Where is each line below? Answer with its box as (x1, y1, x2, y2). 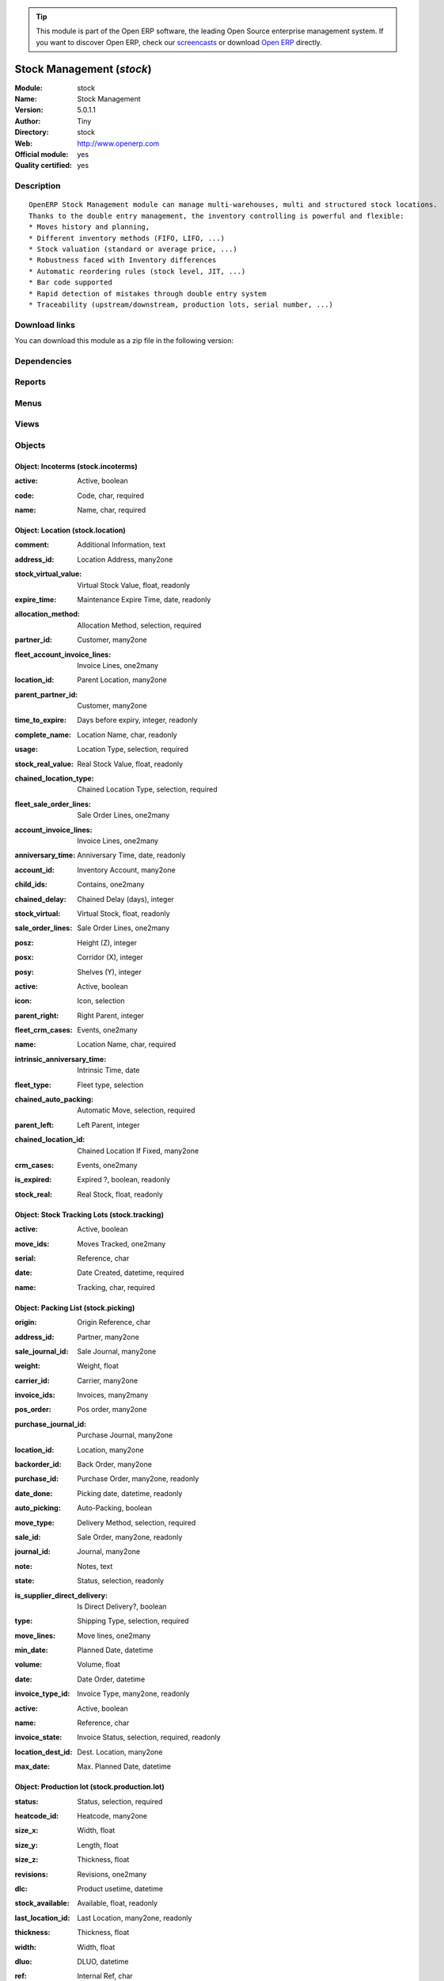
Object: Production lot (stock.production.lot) (14, 1782, 165, 1792)
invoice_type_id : (14, 1689, 70, 1699)
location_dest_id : (14, 1747, 73, 1757)
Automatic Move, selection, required (77, 1105, 195, 1115)
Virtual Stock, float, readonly (77, 908, 170, 918)
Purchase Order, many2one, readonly (77, 1474, 199, 1483)
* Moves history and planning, (28, 223, 150, 231)
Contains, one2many (77, 880, 145, 889)
